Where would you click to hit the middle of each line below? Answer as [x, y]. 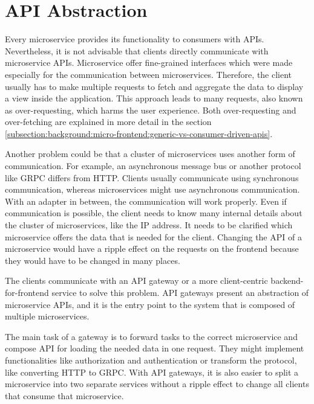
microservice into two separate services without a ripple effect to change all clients [157, 384]
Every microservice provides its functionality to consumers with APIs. [135, 39]
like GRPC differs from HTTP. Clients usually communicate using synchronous [152, 177]
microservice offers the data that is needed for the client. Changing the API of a [153, 236]
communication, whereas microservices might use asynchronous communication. [152, 189]
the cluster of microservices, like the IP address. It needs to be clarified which [149, 225]
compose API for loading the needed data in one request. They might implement [155, 348]
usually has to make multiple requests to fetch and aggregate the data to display [154, 86]
